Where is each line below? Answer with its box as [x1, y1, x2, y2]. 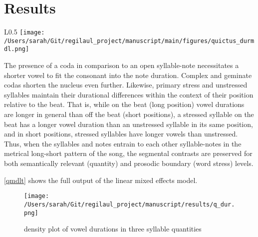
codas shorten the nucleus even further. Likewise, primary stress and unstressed [4, 79, 248, 90]
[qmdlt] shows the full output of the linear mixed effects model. [4, 174, 198, 185]
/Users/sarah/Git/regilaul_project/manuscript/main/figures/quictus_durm [4, 37, 255, 44]
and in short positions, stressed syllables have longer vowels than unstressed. [4, 128, 238, 139]
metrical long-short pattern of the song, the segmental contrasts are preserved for [4, 148, 253, 158]
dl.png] [4, 45, 29, 53]
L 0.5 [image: [4, 26, 45, 37]
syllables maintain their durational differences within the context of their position [4, 89, 254, 99]
